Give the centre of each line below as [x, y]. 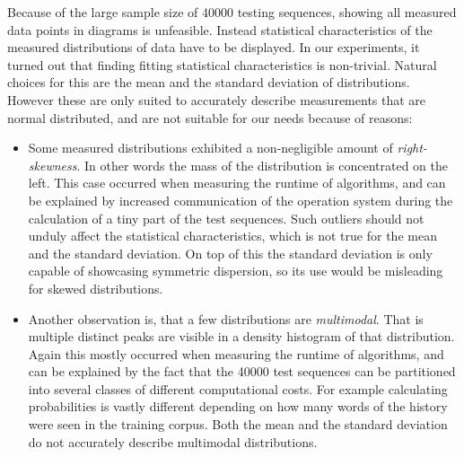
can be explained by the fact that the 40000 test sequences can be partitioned [242, 371]
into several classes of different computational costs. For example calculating [238, 388]
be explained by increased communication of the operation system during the [241, 200]
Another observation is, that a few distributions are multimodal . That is [226, 318]
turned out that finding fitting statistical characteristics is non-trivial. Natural [222, 64]
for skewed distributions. [96, 288]
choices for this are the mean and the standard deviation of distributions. [209, 82]
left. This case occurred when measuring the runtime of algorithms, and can [237, 183]
